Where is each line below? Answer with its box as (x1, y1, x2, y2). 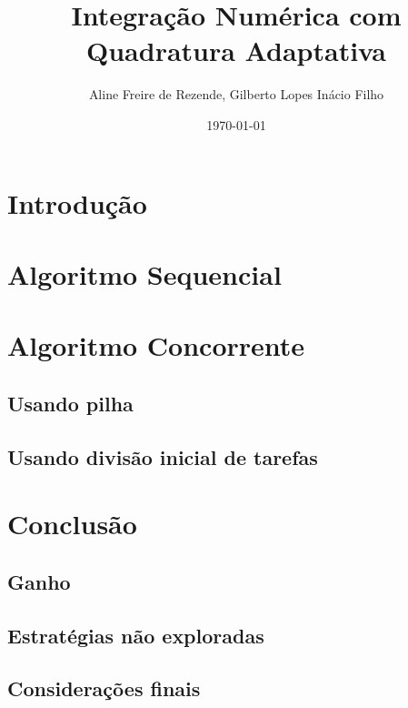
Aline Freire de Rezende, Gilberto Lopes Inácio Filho (88, 85, 384, 104)
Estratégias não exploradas (7, 621, 264, 649)
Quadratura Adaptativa (86, 32, 386, 69)
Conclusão (7, 505, 137, 542)
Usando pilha (7, 389, 134, 417)
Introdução (7, 184, 147, 221)
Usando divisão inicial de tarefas (7, 442, 318, 470)
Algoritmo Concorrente (7, 327, 305, 364)
